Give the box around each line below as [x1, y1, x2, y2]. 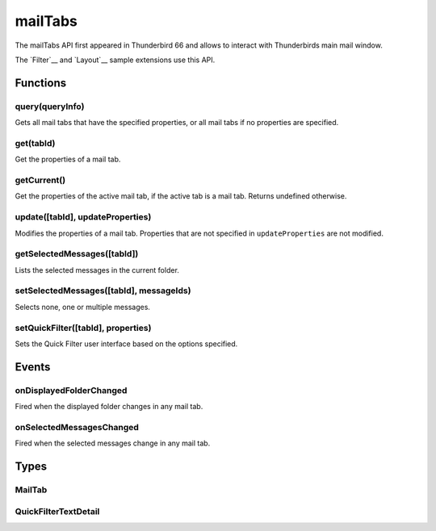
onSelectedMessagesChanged [15, 421, 139, 433]
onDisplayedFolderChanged [15, 384, 128, 395]
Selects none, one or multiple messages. [15, 302, 151, 311]
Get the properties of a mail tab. [15, 154, 121, 165]
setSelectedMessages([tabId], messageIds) [15, 285, 191, 296]
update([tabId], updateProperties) [15, 211, 152, 223]
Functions [15, 76, 67, 90]
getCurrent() [15, 174, 66, 186]
